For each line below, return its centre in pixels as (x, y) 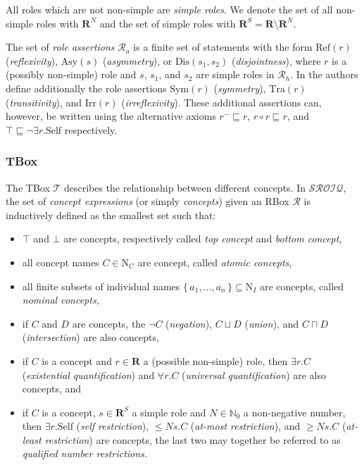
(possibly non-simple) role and (71, 74)
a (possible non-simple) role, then (215, 360)
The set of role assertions (60, 47)
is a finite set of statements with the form (223, 47)
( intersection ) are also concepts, (90, 337)
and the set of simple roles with (168, 23)
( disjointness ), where (276, 60)
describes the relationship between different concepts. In (185, 187)
